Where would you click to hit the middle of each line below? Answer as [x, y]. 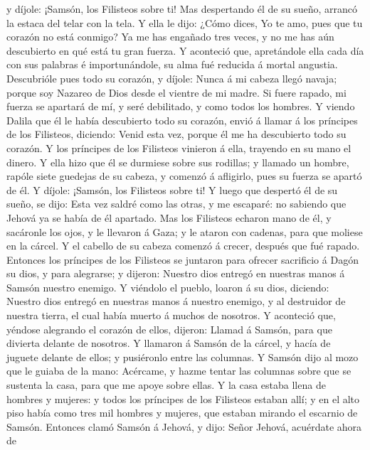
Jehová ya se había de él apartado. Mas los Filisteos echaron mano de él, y [169, 217]
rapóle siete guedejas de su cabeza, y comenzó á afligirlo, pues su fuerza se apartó [184, 176]
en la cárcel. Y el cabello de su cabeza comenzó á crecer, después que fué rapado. [183, 246]
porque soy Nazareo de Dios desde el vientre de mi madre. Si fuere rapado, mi [176, 92]
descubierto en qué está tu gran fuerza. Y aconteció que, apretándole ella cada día [185, 50]
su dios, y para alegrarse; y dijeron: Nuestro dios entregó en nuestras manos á [176, 273]
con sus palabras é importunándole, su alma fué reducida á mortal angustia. [172, 64]
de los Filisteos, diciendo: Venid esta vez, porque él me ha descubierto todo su [176, 134]
